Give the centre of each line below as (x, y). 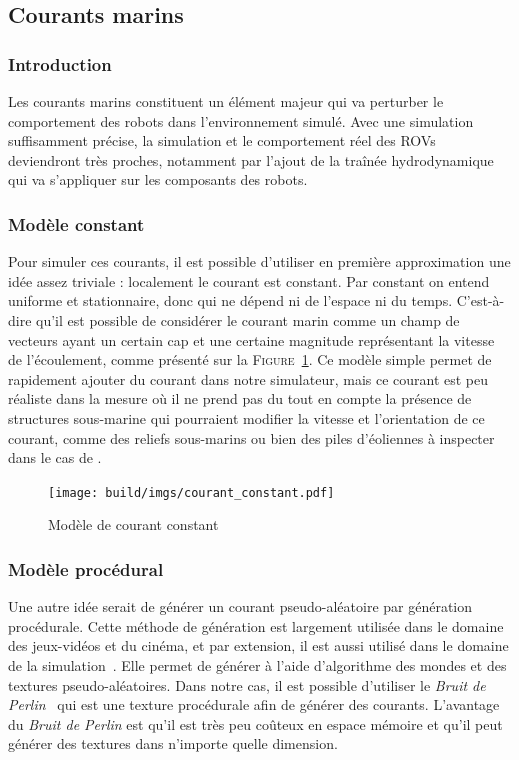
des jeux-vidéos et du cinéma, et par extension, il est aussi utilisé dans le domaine (258, 645)
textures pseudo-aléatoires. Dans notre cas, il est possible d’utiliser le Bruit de (247, 684)
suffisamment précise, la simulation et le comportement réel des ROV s (222, 140)
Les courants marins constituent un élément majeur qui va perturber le (226, 101)
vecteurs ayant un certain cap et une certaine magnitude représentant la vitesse (251, 339)
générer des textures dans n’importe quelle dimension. (173, 743)
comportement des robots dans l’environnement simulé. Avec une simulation (241, 120)
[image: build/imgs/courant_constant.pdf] (191, 492)
